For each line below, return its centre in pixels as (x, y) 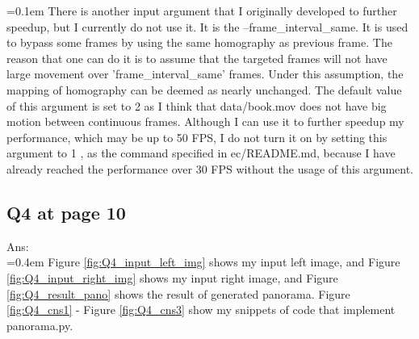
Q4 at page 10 (66, 212)
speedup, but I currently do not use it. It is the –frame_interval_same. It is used (207, 26)
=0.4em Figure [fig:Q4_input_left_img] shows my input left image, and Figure (203, 262)
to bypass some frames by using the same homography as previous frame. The (199, 42)
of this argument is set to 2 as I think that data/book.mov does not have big (197, 105)
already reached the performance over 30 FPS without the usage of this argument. (210, 168)
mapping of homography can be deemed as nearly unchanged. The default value (204, 89)
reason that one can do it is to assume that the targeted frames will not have (197, 58)
